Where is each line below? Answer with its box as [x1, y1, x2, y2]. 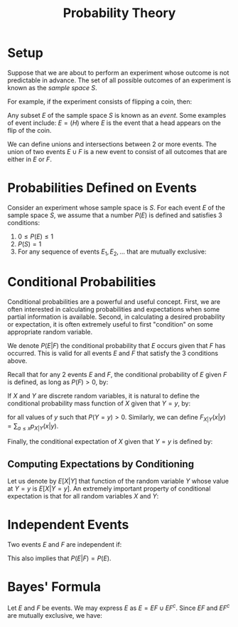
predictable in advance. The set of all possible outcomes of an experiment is [7, 76, 232, 84]
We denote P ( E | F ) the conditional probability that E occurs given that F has [7, 341, 226, 349]
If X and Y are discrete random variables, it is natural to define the [7, 391, 200, 400]
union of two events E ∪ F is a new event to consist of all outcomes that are [7, 147, 227, 156]
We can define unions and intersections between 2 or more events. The [7, 140, 217, 148]
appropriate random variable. [7, 327, 93, 336]
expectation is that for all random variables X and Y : [7, 492, 159, 501]
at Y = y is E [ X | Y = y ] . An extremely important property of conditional [7, 484, 211, 493]
